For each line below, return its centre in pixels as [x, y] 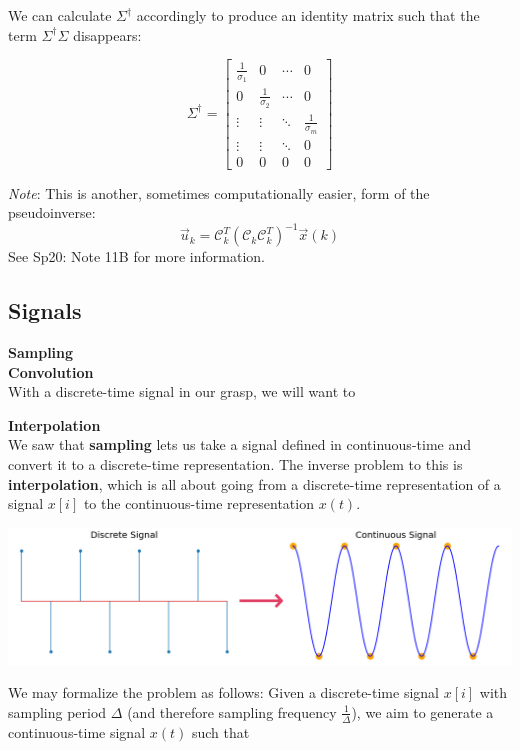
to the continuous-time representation [198, 503]
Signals [45, 310]
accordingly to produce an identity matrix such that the [308, 15]
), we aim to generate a [422, 711]
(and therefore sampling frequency [232, 711]
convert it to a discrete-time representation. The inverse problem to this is [235, 464]
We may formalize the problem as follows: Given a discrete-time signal [223, 692]
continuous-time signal [77, 731]
